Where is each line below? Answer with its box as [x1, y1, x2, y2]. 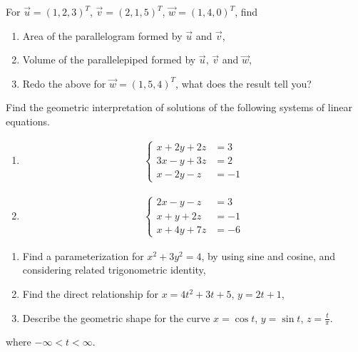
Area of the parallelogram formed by [22, 28, 183, 43]
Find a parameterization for [22, 248, 144, 263]
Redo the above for [22, 76, 106, 90]
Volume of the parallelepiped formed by [22, 52, 196, 67]
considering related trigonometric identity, [22, 262, 206, 277]
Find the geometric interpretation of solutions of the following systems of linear [6, 100, 353, 115]
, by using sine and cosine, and [201, 248, 336, 263]
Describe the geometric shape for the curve [22, 310, 210, 325]
